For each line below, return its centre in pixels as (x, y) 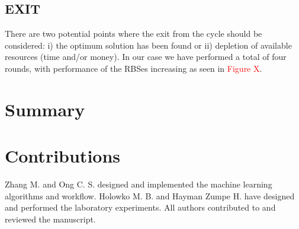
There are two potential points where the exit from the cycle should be (134, 34)
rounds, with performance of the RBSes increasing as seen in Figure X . (134, 68)
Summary (45, 109)
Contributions (63, 156)
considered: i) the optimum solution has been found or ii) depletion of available (148, 45)
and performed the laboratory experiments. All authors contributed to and (140, 207)
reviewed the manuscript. (50, 219)
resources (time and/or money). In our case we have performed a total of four (146, 57)
